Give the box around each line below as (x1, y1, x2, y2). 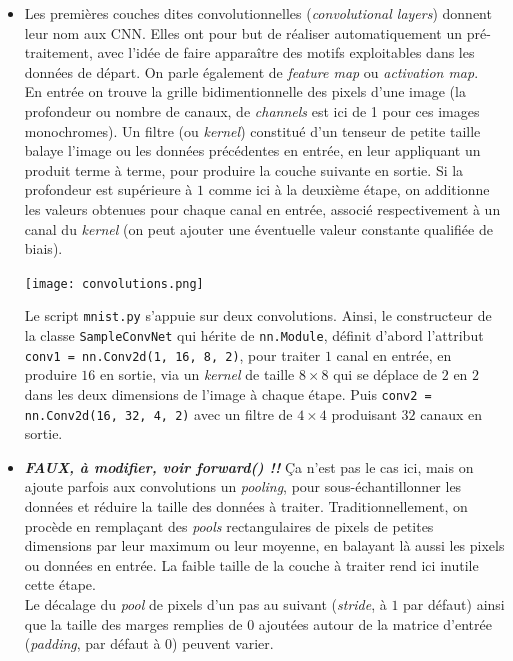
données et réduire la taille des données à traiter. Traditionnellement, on (24, 496, 468, 517)
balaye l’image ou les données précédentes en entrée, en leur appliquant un (24, 140, 481, 161)
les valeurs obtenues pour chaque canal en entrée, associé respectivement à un (24, 198, 501, 219)
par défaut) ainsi (403, 594, 505, 614)
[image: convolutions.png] (24, 276, 204, 291)
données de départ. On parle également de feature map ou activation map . (24, 61, 479, 82)
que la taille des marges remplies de (24, 613, 243, 634)
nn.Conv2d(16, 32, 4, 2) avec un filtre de (24, 403, 293, 424)
